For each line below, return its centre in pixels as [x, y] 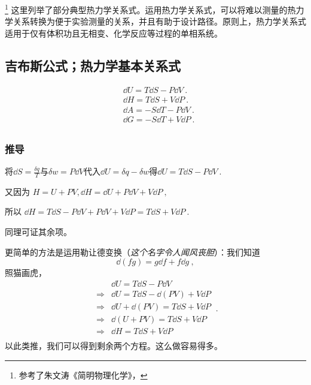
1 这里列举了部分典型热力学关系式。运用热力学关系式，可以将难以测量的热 [150, 9]
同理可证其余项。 [38, 232]
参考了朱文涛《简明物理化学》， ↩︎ [83, 375]
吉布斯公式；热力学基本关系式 [93, 65]
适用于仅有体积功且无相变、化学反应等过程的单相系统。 [114, 33]
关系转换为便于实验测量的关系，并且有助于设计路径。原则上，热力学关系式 [159, 21]
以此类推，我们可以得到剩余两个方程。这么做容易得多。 [114, 345]
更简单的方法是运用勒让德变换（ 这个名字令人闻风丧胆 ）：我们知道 [132, 252]
